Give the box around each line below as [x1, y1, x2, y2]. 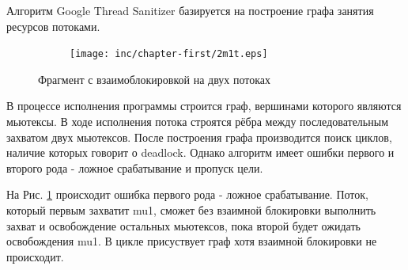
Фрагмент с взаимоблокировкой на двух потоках [38, 70, 270, 87]
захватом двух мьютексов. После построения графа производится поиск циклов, [6, 128, 392, 145]
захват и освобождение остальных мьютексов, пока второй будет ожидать [6, 217, 361, 234]
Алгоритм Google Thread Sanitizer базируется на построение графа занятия [6, 2, 374, 18]
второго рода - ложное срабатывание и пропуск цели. [6, 159, 263, 176]
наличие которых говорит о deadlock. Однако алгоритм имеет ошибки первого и [6, 144, 395, 161]
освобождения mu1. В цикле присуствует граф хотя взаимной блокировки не [6, 233, 377, 249]
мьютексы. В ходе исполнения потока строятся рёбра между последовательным [6, 113, 388, 130]
